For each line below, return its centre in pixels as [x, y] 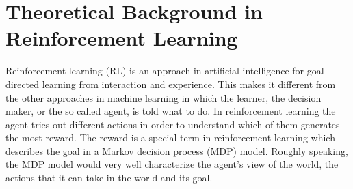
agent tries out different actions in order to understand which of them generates [173, 124]
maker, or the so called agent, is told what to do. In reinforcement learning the [171, 111]
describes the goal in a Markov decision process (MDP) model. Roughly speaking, [177, 150]
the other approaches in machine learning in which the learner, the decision [164, 97]
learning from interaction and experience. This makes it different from [189, 84]
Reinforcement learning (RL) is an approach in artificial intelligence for [155, 71]
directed [23, 84]
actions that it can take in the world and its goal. [109, 178]
